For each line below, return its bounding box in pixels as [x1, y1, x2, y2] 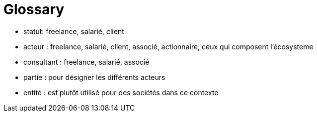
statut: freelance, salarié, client [23, 27, 124, 36]
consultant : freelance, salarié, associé [23, 57, 150, 66]
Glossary [3, 1, 65, 18]
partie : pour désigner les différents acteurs [23, 73, 165, 81]
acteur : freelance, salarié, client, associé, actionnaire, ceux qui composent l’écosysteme [23, 42, 314, 51]
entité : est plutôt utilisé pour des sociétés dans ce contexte [23, 88, 219, 97]
